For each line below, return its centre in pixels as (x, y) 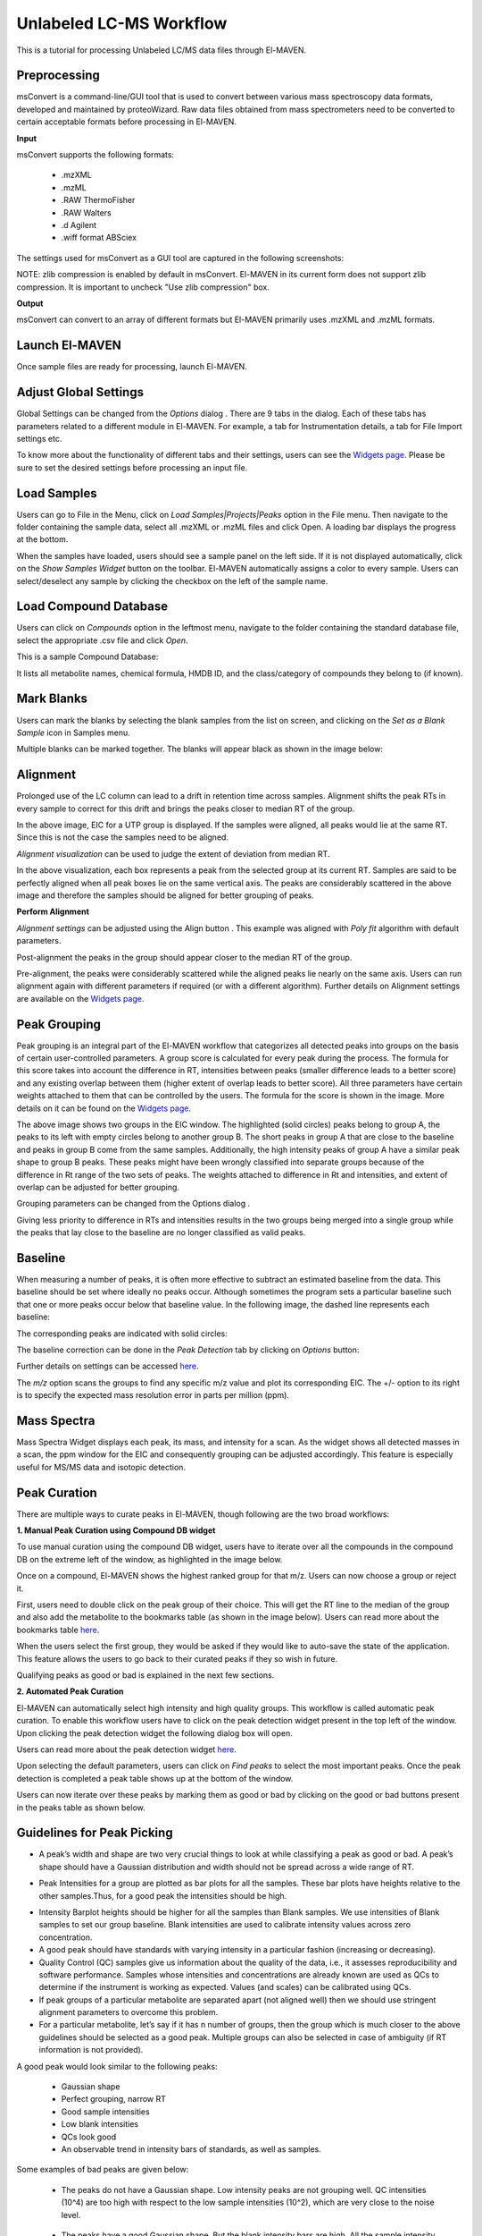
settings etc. (39, 438)
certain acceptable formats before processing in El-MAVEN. (126, 122)
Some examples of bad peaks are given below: (103, 2170)
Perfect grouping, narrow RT (114, 2099)
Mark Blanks (52, 699)
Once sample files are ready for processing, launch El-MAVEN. (132, 367)
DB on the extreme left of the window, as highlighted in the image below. (150, 1559)
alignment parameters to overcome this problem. (129, 2012)
